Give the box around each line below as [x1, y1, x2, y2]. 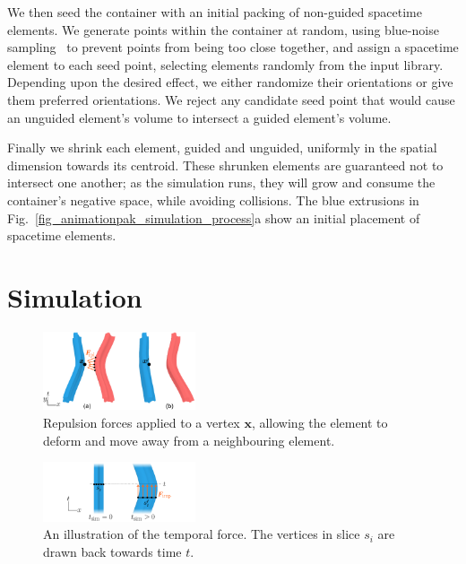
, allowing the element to [251, 413, 388, 432]
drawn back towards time [43, 542, 182, 560]
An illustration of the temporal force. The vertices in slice [43, 525, 360, 543]
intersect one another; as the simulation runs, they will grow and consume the [7, 173, 436, 192]
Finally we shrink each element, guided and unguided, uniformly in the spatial [7, 138, 437, 157]
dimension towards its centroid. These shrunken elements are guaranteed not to [7, 155, 444, 174]
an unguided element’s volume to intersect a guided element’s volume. [7, 108, 392, 126]
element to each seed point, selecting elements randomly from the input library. [7, 55, 444, 74]
